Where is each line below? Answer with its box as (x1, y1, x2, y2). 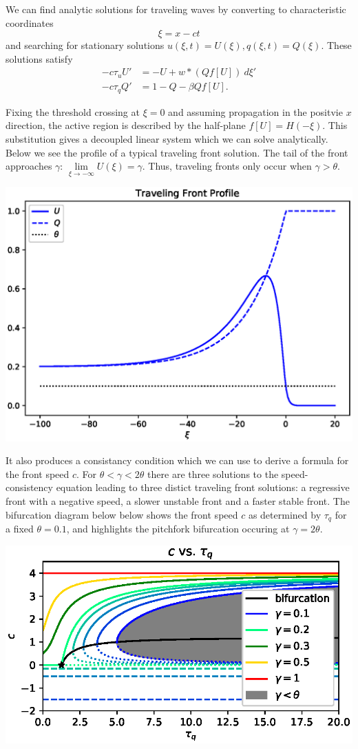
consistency (6, 480, 53, 495)
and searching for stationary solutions (6, 38, 165, 52)
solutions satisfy (6, 51, 73, 66)
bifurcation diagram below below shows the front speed (6, 507, 238, 521)
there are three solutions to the (147, 466, 279, 481)
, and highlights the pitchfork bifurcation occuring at (66, 521, 290, 536)
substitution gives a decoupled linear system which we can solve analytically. (6, 132, 328, 146)
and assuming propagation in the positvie (168, 104, 343, 119)
